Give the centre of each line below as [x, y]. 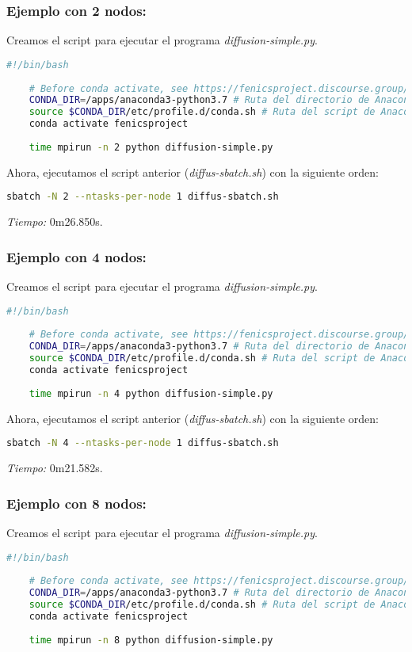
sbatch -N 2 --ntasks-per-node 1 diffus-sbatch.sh [143, 197]
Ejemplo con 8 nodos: [76, 503]
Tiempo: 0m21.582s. [55, 468]
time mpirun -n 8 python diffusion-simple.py [151, 640]
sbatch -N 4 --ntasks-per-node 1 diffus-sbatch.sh [143, 443]
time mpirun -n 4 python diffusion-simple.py [151, 393]
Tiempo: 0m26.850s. [55, 221]
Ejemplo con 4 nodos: [76, 256]
